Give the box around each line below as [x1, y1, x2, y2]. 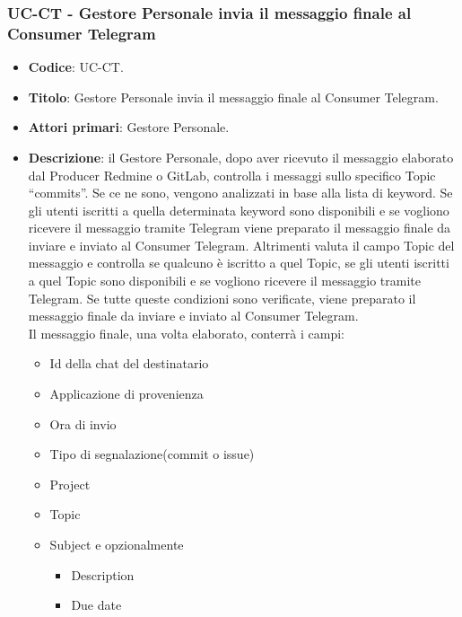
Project [49, 474, 91, 493]
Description [71, 565, 135, 584]
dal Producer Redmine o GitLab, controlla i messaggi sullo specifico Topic [28, 165, 436, 184]
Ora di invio [49, 414, 117, 433]
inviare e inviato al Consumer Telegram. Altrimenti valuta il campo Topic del [28, 235, 455, 254]
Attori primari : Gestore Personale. [28, 118, 230, 137]
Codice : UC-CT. [28, 57, 124, 76]
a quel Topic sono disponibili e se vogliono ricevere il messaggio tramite [28, 271, 421, 290]
